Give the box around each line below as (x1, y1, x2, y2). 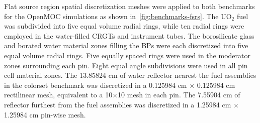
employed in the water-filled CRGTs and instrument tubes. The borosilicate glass (4, 30, 254, 41)
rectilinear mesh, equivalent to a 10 (4, 89, 113, 100)
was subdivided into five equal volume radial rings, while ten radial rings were (4, 21, 244, 31)
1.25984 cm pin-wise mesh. (4, 109, 86, 119)
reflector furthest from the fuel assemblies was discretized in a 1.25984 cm (4, 99, 231, 109)
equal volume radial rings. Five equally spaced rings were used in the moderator (4, 50, 250, 60)
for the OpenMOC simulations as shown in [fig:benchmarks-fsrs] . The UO (4, 11, 232, 21)
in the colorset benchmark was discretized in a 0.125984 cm (4, 79, 187, 90)
